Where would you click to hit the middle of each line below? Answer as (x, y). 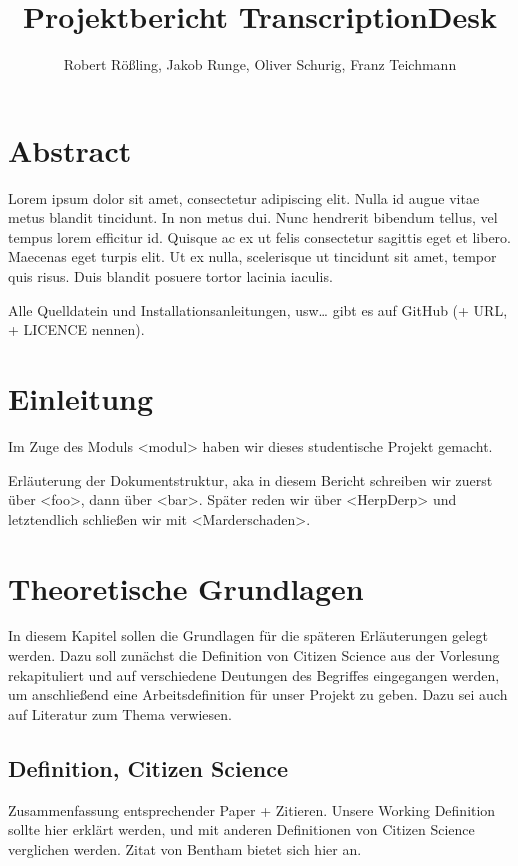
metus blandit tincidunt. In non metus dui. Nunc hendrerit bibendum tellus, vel (253, 217)
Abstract (70, 149)
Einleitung (81, 398)
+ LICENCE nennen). (76, 329)
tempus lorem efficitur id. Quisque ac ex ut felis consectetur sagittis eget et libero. (260, 236)
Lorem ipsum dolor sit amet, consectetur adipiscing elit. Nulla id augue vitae (244, 197)
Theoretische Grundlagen (186, 587)
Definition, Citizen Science (148, 767)
